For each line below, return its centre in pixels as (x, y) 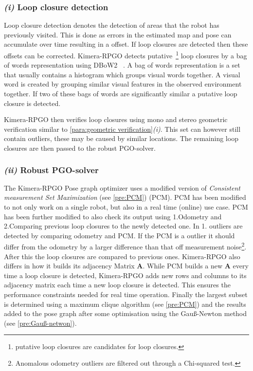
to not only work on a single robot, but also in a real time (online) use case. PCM (126, 207)
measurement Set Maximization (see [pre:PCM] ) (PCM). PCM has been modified (125, 197)
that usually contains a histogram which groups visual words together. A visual (122, 74)
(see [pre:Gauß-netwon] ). (40, 323)
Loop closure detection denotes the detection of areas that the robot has (112, 25)
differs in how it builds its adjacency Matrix (69, 266)
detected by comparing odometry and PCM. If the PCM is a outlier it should (119, 235)
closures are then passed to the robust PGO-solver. (80, 148)
